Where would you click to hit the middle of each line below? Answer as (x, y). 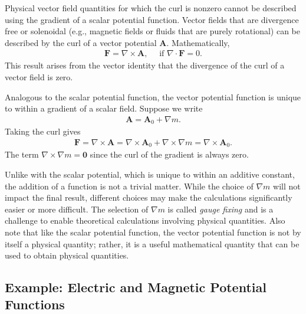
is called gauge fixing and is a (221, 209)
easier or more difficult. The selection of (77, 209)
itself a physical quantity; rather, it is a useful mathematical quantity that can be (152, 243)
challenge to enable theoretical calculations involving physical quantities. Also (145, 220)
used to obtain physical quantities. (67, 255)
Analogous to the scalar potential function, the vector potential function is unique (153, 97)
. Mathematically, (198, 42)
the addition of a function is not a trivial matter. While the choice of (129, 186)
